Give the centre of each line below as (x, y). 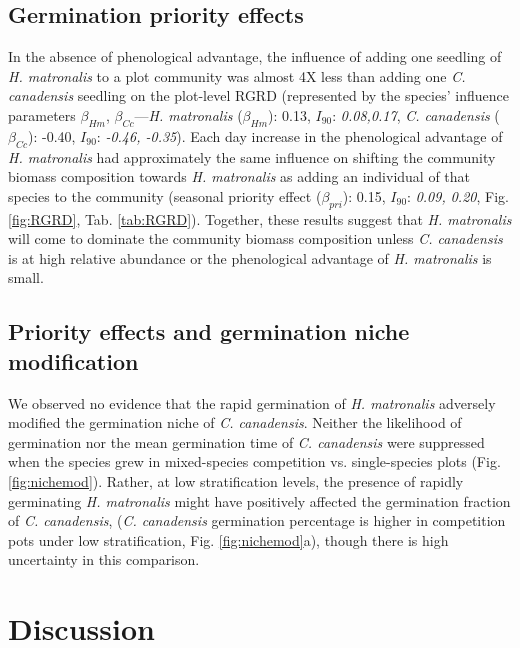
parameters (42, 114)
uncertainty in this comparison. (104, 559)
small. (26, 277)
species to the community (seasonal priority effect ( (165, 195)
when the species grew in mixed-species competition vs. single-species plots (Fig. (254, 461)
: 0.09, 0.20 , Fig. (458, 195)
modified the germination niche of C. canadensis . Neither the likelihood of (235, 422)
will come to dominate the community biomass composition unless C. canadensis (255, 238)
